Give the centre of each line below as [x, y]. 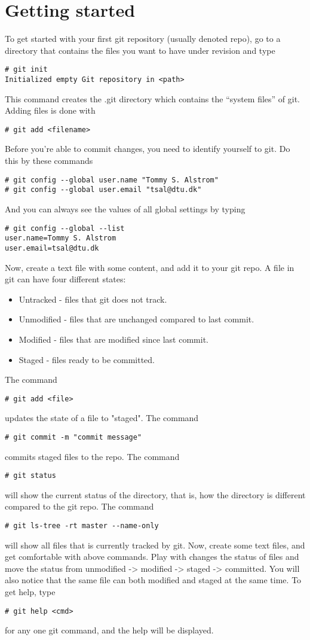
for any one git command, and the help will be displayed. [109, 630]
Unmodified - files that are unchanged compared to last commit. [136, 319]
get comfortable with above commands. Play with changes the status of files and [152, 557]
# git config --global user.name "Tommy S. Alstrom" [112, 180]
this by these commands [49, 161]
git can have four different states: [65, 279]
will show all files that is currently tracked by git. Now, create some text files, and [155, 545]
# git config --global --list [65, 228]
